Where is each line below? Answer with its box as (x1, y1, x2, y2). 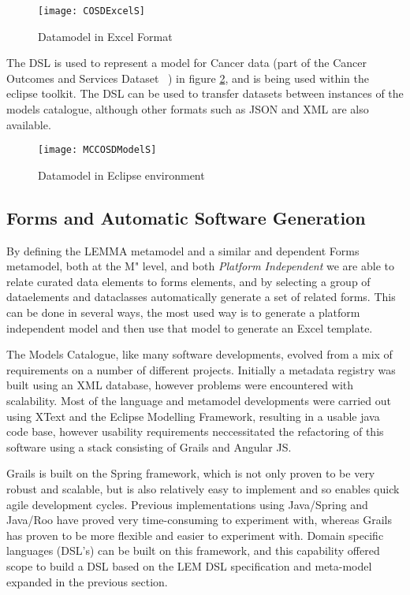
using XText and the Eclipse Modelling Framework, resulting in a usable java (6, 407, 380, 424)
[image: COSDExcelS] (38, 6, 146, 17)
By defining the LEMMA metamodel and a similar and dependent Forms (6, 242, 360, 258)
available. (6, 116, 51, 132)
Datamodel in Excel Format (38, 28, 173, 44)
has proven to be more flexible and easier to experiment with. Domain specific (6, 526, 384, 543)
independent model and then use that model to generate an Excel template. (6, 319, 373, 336)
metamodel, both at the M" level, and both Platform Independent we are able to (6, 258, 394, 274)
